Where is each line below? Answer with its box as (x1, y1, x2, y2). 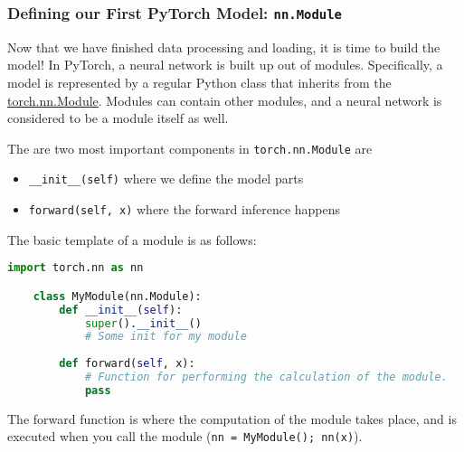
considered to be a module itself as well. (7, 108, 229, 127)
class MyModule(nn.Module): (33, 289, 202, 303)
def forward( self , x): (59, 357, 195, 371)
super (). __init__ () (84, 316, 202, 330)
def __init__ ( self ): (59, 303, 183, 316)
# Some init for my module (84, 330, 247, 344)
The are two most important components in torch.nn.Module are (7, 138, 373, 157)
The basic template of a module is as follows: (7, 230, 257, 249)
